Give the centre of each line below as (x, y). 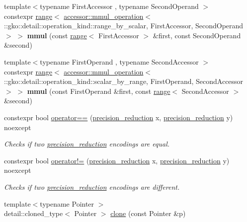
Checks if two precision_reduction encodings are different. (92, 186)
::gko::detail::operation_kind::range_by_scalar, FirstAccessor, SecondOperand (124, 26)
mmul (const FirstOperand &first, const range (99, 91)
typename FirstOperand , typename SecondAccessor (119, 61)
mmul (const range (57, 35)
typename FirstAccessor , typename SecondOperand (119, 6)
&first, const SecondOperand (197, 35)
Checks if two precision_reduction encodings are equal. (87, 144)
